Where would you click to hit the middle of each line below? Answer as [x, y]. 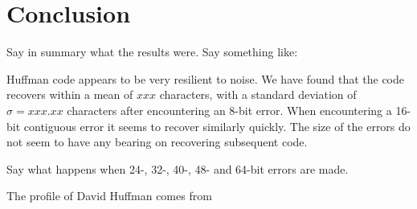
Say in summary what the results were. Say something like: [152, 52]
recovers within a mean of [70, 94]
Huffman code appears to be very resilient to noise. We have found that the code [205, 78]
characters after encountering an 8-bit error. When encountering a [229, 110]
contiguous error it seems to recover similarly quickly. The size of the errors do [217, 126]
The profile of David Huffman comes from [109, 196]
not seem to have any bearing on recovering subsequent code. [157, 142]
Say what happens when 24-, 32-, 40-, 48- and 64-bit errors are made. [178, 168]
